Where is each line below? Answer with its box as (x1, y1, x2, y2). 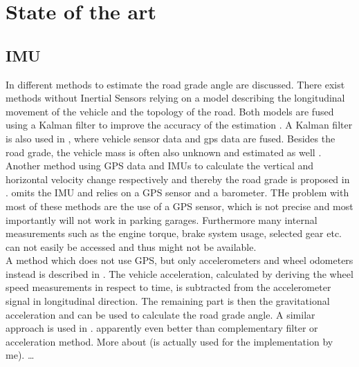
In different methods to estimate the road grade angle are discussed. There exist (6, 77, 345, 91)
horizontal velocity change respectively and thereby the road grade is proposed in (6, 171, 350, 186)
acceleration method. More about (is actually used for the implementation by (6, 334, 333, 348)
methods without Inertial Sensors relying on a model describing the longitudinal (6, 91, 345, 105)
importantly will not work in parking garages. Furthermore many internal (6, 212, 317, 227)
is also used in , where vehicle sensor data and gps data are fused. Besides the (6, 131, 335, 145)
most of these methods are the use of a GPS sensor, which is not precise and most (6, 198, 353, 213)
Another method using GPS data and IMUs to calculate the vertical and (6, 158, 314, 173)
